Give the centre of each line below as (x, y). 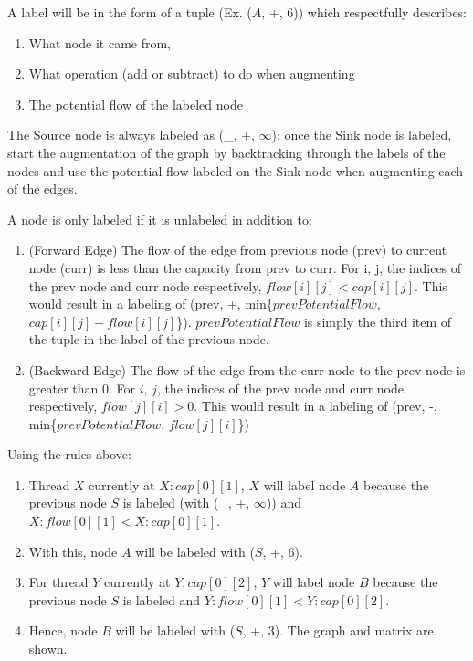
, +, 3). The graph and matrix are (338, 630)
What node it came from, (100, 42)
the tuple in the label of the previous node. (149, 339)
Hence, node (63, 630)
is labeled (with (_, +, (186, 503)
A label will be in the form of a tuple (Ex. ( (130, 12)
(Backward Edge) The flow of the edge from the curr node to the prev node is (247, 369)
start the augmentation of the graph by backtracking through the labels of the (226, 152)
